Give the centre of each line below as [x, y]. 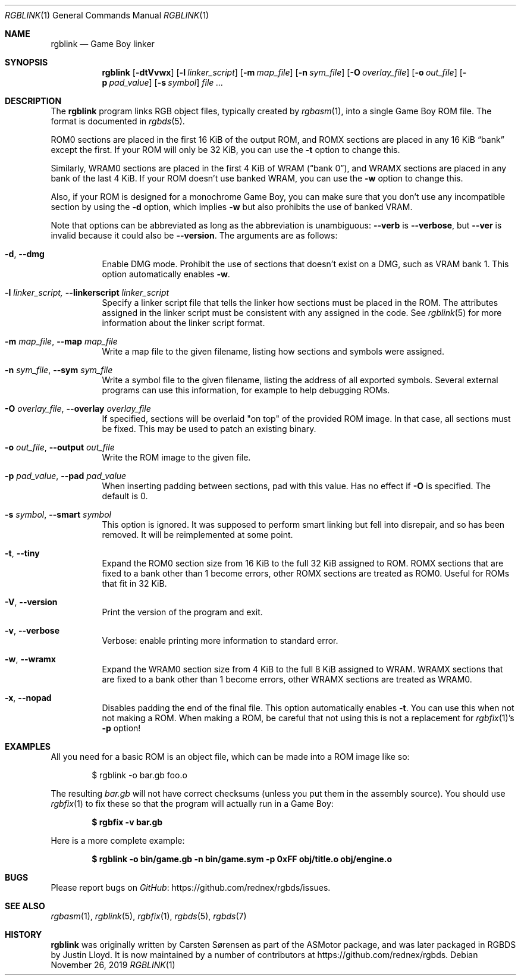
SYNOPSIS [26, 62]
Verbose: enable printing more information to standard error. [220, 641]
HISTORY [23, 934]
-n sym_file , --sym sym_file [59, 370]
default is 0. [125, 496]
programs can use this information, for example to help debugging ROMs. [246, 390]
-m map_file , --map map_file [61, 341]
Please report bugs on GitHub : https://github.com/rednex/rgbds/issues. [191, 887]
